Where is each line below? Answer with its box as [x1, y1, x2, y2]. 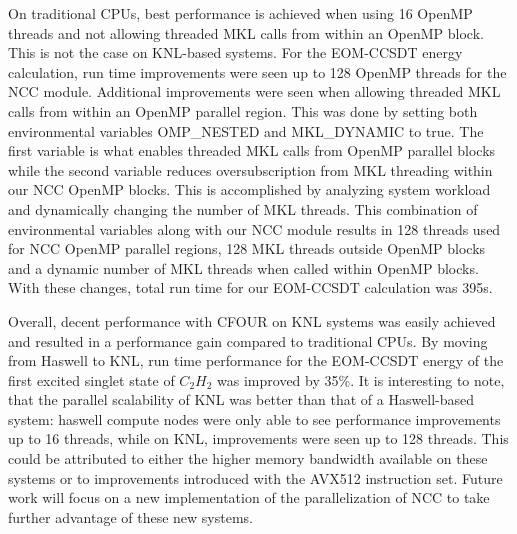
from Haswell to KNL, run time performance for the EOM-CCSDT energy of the [8, 350, 504, 371]
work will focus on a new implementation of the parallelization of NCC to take [8, 487, 490, 508]
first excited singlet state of [8, 369, 175, 390]
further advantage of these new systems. [8, 506, 253, 527]
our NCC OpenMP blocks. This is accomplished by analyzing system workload [8, 179, 491, 200]
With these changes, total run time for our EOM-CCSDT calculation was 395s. [8, 277, 493, 298]
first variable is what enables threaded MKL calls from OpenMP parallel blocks [8, 140, 496, 161]
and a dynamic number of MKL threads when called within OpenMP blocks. [8, 257, 479, 278]
